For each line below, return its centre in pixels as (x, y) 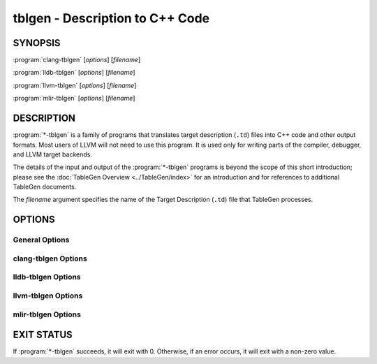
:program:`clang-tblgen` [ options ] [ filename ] (77, 60)
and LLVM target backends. (52, 154)
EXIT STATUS (43, 335)
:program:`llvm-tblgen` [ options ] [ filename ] (75, 85)
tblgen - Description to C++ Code (111, 18)
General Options (41, 240)
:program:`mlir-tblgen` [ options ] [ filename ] (74, 99)
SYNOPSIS (37, 43)
